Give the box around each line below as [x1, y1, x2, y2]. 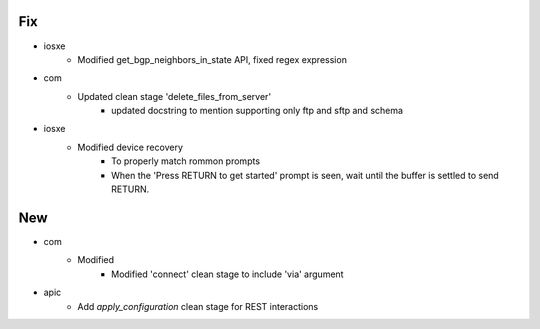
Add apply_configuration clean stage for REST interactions [77, 300, 319, 312]
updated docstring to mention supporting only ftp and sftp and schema [111, 105, 404, 117]
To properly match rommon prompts [111, 155, 260, 167]
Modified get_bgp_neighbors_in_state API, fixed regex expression [77, 53, 347, 65]
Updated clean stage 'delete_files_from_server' [77, 90, 272, 102]
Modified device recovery [77, 141, 184, 153]
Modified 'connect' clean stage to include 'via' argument [111, 268, 344, 280]
